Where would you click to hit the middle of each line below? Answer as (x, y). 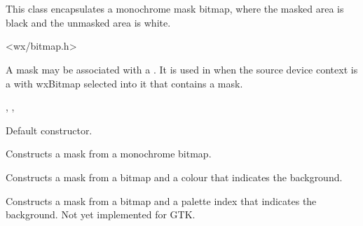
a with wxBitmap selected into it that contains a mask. (124, 83)
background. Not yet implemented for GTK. (101, 214)
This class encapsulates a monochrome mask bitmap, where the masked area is (175, 9)
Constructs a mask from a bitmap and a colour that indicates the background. (174, 177)
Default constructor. (49, 130)
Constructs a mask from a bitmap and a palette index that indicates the (161, 200)
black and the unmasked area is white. (88, 22)
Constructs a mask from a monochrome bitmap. (109, 154)
